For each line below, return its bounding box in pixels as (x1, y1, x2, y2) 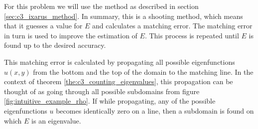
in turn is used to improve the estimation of (4, 30, 137, 40)
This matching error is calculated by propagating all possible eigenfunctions (4, 56, 235, 67)
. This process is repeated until (144, 30, 239, 40)
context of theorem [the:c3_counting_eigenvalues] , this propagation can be (4, 76, 233, 87)
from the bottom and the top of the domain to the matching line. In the (33, 66, 254, 77)
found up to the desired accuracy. (4, 40, 106, 50)
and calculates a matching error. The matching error (92, 20, 253, 31)
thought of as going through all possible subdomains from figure (4, 86, 200, 96)
